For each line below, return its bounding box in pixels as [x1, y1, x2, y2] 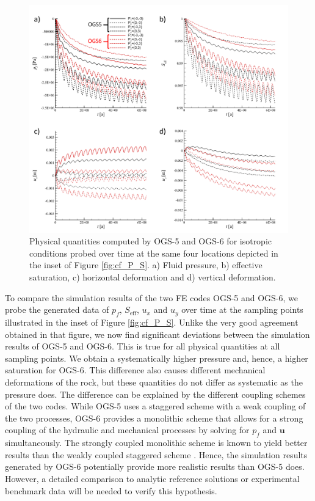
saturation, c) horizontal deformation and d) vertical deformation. [29, 271, 276, 283]
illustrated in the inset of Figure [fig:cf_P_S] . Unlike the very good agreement [5, 316, 299, 329]
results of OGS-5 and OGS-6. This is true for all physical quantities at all [5, 340, 280, 353]
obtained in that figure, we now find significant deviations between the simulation [5, 327, 310, 340]
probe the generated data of [5, 303, 109, 316]
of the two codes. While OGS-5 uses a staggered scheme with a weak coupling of [5, 400, 306, 412]
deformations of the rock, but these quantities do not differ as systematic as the [5, 375, 303, 388]
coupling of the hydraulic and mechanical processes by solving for [5, 423, 250, 436]
